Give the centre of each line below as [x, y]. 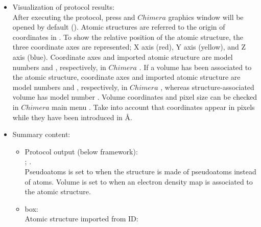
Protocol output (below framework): [81, 151]
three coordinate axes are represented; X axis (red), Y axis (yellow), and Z [129, 47]
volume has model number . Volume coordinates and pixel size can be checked [135, 97]
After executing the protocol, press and [74, 17]
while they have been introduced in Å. [72, 117]
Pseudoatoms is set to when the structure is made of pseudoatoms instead [140, 171]
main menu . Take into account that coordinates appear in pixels [153, 107]
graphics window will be [206, 17]
